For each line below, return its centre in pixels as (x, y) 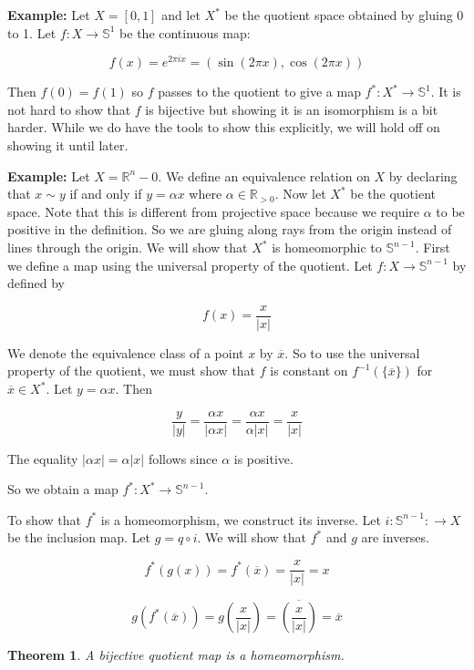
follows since (183, 458)
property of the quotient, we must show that (132, 371)
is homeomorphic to (327, 247)
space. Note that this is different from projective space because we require (214, 211)
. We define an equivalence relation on (264, 175)
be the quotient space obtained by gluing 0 (344, 15)
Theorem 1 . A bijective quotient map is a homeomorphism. (176, 655)
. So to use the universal (352, 352)
